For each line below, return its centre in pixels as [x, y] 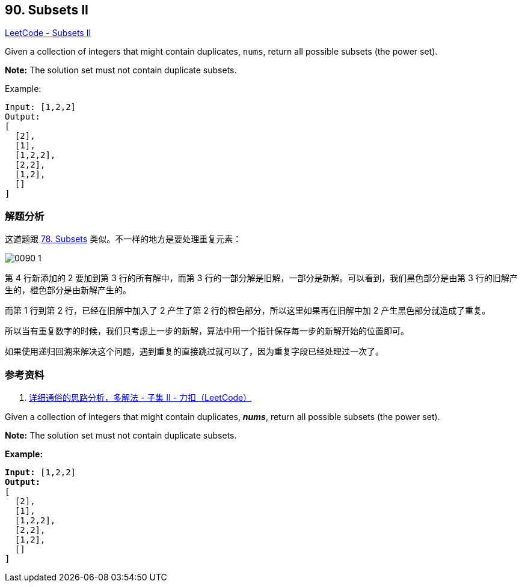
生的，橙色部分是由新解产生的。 [68, 290]
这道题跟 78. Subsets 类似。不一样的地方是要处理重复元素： [123, 239]
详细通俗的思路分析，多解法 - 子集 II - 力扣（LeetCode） [140, 397]
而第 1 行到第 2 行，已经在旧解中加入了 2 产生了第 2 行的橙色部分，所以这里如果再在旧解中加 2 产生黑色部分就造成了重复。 [248, 311]
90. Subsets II [47, 10]
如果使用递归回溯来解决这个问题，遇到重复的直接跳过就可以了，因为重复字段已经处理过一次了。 [194, 351]
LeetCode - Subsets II [48, 33]
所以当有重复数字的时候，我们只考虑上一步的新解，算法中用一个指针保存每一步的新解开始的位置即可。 [207, 331]
